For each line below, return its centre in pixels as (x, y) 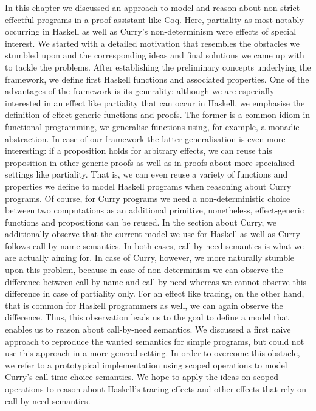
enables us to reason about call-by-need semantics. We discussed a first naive (148, 329)
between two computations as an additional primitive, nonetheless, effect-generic (154, 210)
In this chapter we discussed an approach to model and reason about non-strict (153, 7)
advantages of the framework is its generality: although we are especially (140, 91)
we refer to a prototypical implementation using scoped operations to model (146, 364)
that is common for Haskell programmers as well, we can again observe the (144, 305)
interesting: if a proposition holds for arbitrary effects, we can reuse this (139, 150)
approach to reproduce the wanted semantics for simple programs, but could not (155, 341)
